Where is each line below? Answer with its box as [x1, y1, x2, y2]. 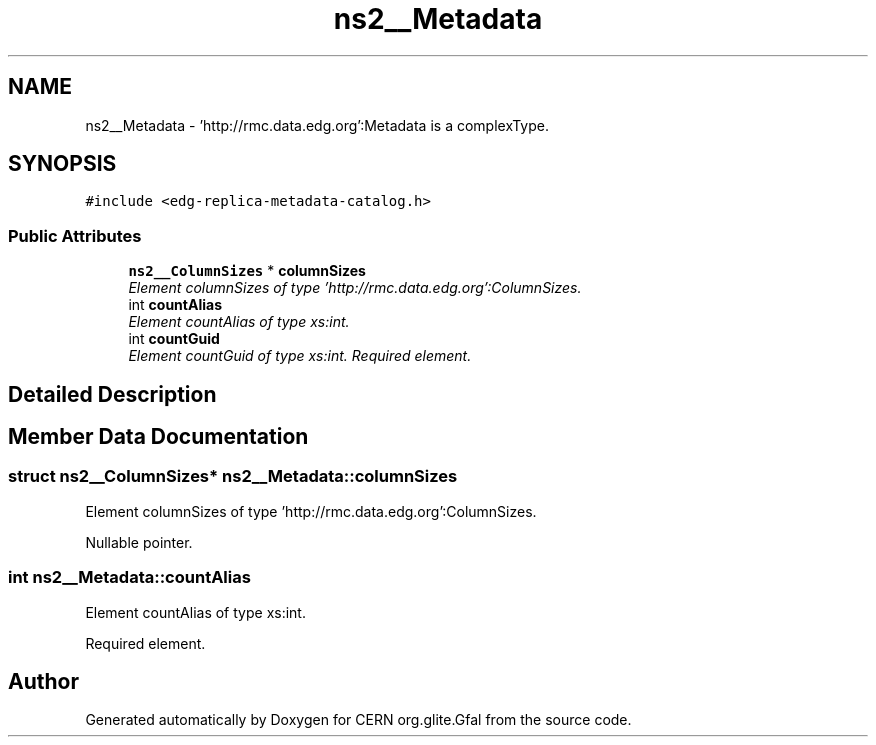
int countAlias [128, 296, 222, 314]
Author [8, 669, 79, 694]
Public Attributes [8, 225, 142, 246]
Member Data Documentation [8, 424, 309, 450]
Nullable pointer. [85, 533, 193, 551]
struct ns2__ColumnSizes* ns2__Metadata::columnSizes [8, 466, 458, 487]
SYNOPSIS [8, 151, 117, 177]
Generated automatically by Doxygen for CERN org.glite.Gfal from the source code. [85, 711, 632, 729]
